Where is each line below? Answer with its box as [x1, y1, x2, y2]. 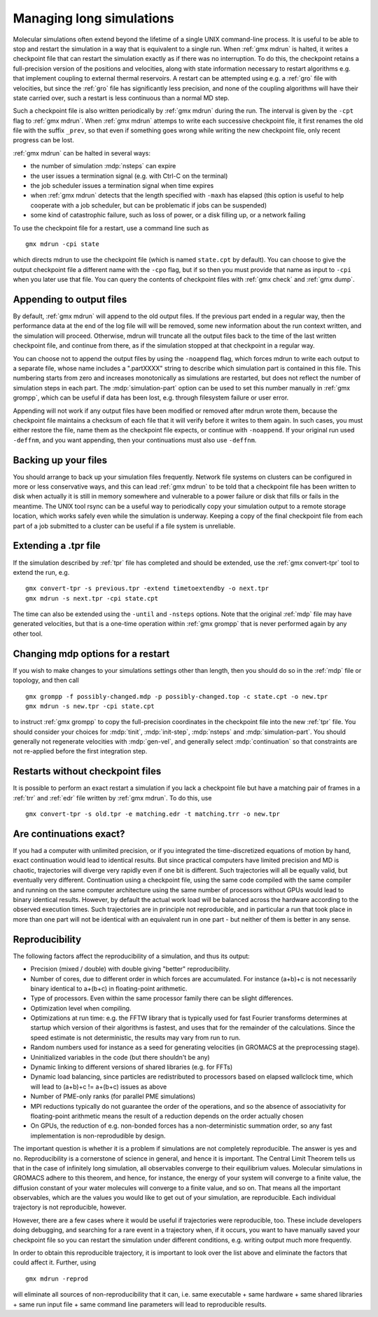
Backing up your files [13, 454, 108, 466]
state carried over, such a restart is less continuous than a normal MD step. [13, 93, 230, 102]
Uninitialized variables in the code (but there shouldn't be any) [30, 1053, 210, 1061]
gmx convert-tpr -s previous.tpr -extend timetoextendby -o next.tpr [25, 585, 269, 592]
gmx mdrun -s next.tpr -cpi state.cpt [25, 594, 159, 602]
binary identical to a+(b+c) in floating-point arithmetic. [30, 984, 188, 992]
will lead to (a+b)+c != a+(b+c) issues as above [30, 1082, 167, 1091]
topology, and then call [13, 676, 80, 685]
